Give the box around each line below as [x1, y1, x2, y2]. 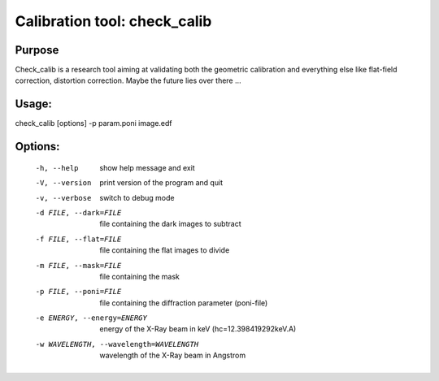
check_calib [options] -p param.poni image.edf [15, 119, 172, 128]
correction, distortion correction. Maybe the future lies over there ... [15, 76, 241, 85]
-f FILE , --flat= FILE [35, 234, 122, 244]
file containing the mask [99, 271, 180, 281]
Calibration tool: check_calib [15, 12, 212, 30]
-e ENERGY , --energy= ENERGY [35, 314, 148, 323]
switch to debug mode [99, 193, 175, 202]
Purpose [15, 43, 59, 57]
